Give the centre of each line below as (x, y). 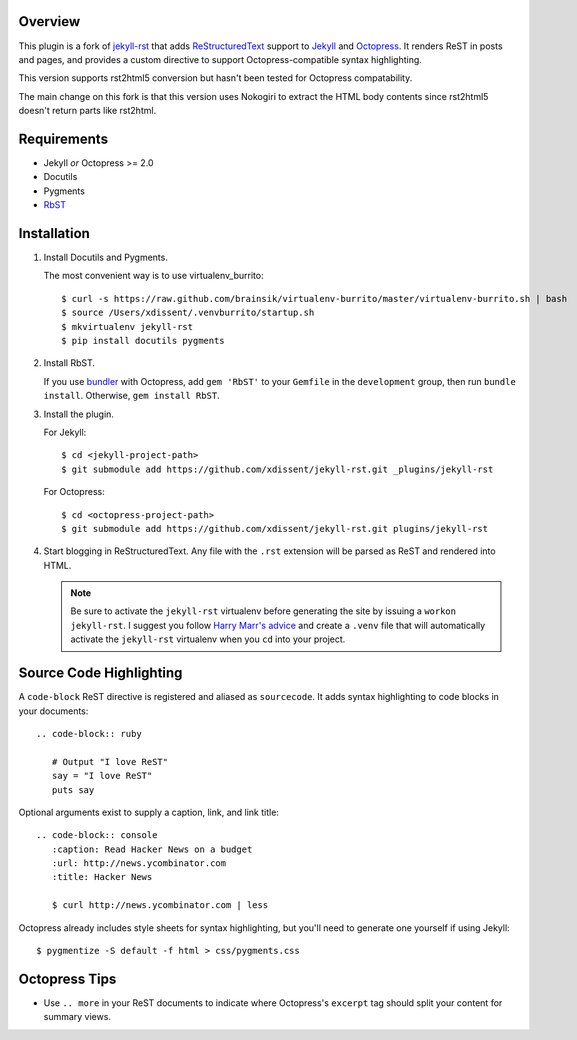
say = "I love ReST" (102, 776)
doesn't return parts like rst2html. (87, 111)
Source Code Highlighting (100, 673)
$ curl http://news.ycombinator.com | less (160, 905)
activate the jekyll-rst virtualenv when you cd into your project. (208, 639)
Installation (54, 233)
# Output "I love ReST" (110, 761)
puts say (73, 789)
